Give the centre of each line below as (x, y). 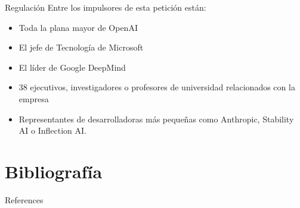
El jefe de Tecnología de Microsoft (81, 47)
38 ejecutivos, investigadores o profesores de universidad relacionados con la (157, 87)
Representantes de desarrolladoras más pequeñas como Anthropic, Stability (156, 119)
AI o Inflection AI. (52, 130)
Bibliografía (54, 171)
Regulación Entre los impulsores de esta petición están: (106, 7)
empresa (34, 98)
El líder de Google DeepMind (72, 67)
